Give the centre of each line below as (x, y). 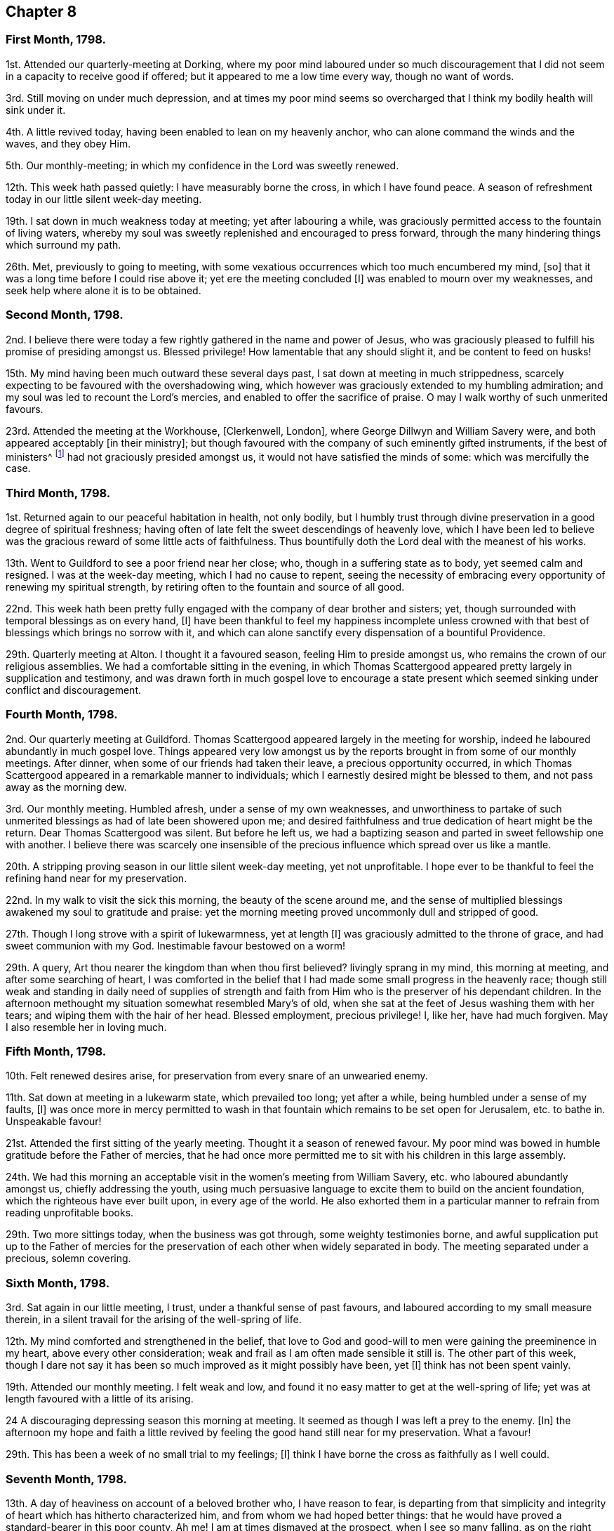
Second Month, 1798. (65, 315)
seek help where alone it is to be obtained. (104, 290)
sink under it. (36, 110)
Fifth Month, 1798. (56, 1052)
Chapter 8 (41, 12)
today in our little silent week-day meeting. (104, 199)
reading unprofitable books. (70, 1213)
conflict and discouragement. (73, 690)
